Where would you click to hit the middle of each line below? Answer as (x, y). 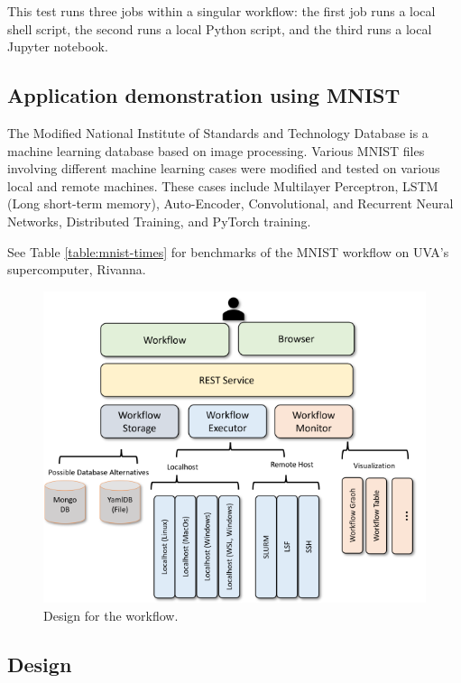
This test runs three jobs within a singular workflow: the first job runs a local (221, 11)
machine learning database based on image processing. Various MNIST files (216, 150)
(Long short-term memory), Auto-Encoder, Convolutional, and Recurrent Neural (230, 203)
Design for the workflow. (111, 615)
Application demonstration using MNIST (204, 95)
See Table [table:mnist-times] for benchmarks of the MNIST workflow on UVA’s (228, 251)
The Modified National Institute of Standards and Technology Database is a (218, 132)
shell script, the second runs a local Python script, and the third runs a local (220, 28)
